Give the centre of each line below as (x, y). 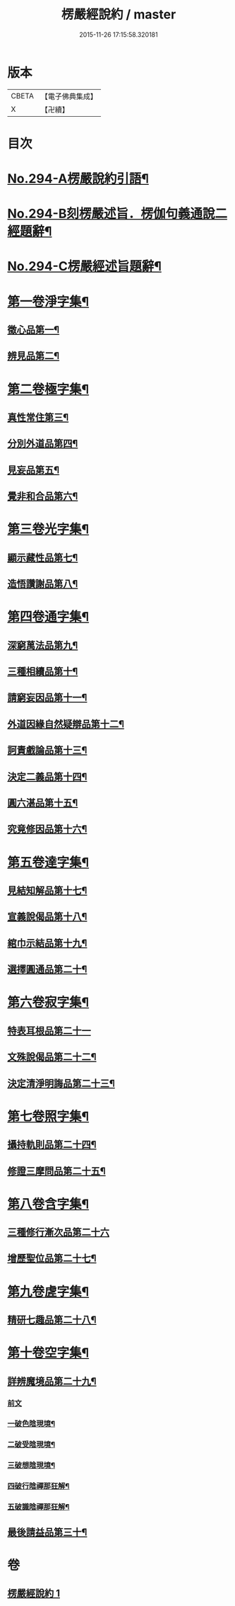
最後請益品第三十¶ (47, 1532)
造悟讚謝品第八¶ (43, 584)
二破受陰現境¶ (31, 1445)
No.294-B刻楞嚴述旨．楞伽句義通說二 (117, 214)
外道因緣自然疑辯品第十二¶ (66, 724)
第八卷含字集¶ (48, 1204)
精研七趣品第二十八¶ (52, 1320)
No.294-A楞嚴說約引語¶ (78, 179)
